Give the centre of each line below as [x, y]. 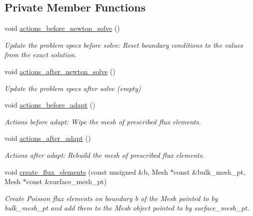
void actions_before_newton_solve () [62, 28]
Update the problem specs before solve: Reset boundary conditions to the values [124, 45]
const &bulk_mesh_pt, [209, 171]
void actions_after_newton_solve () [60, 71]
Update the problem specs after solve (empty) [73, 88]
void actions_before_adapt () [50, 105]
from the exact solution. [41, 54]
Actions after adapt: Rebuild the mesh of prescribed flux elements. [105, 155]
